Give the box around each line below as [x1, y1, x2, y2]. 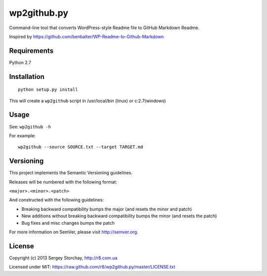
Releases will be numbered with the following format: [9, 179, 117, 185]
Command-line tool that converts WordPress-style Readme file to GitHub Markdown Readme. [9, 25, 200, 31]
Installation [9, 72, 44, 81]
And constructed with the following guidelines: [9, 197, 104, 203]
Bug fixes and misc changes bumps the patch [21, 220, 115, 226]
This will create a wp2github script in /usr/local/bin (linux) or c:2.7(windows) [9, 98, 166, 104]
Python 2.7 [9, 59, 32, 65]
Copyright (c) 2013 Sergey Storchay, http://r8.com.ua [9, 255, 118, 261]
